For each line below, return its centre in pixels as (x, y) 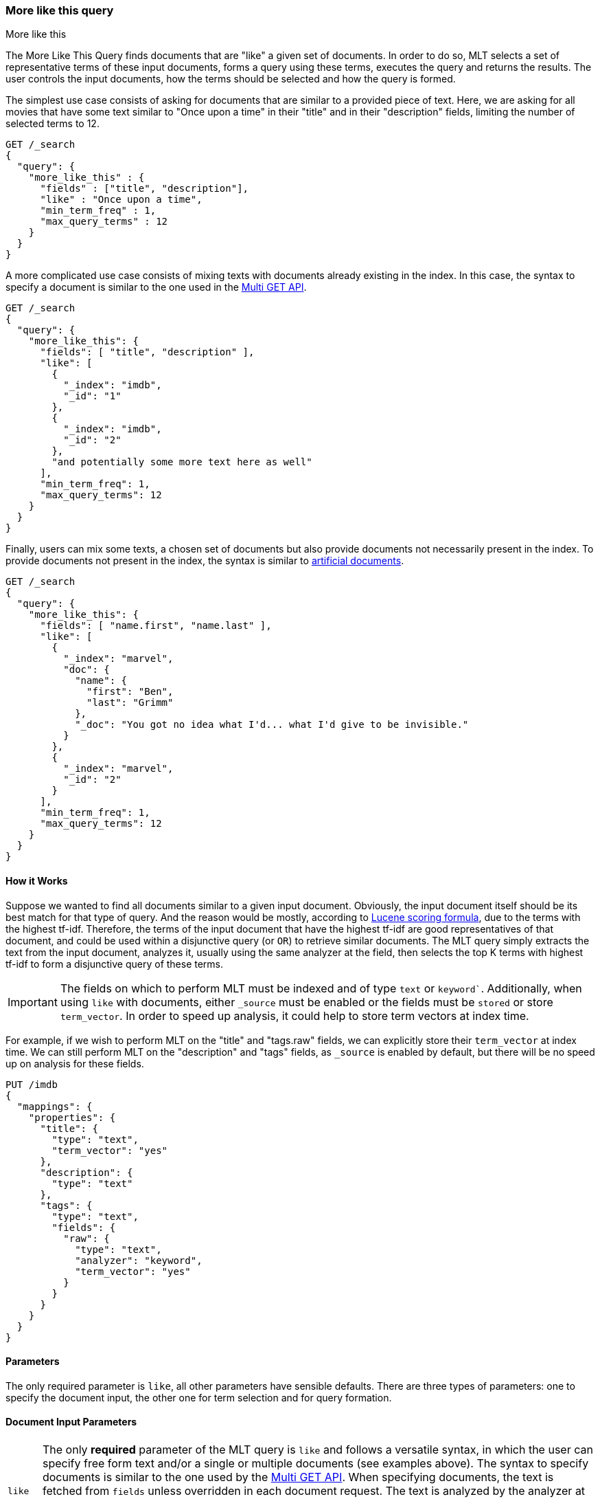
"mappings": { (55, 1106)
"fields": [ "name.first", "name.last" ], (156, 626)
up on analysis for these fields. (75, 1063)
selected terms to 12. (53, 124)
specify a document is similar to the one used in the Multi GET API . (156, 287)
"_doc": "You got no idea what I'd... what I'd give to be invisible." (272, 725)
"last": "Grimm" (130, 703)
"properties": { (72, 1117)
